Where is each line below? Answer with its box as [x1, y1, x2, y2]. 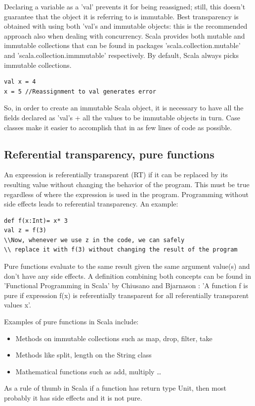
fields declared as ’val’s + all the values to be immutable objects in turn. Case [4, 112, 241, 122]
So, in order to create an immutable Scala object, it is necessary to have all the [4, 102, 244, 113]
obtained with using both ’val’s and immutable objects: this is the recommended [4, 21, 248, 31]
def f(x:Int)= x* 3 [4, 217, 68, 224]
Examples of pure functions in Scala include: [4, 316, 139, 327]
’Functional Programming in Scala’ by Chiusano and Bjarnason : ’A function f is [4, 280, 248, 291]
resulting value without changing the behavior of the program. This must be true [4, 179, 250, 189]
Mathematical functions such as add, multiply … [15, 366, 162, 376]
